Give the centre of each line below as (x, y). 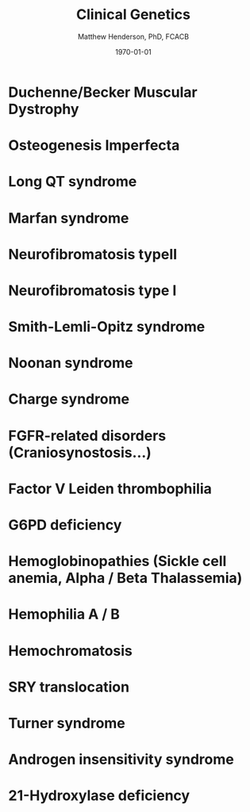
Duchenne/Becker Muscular (103, 92)
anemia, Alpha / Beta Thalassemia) (125, 578)
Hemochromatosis (71, 651)
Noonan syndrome (71, 363)
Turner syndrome (67, 723)
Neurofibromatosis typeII (93, 254)
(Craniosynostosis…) (80, 452)
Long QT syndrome (73, 182)
